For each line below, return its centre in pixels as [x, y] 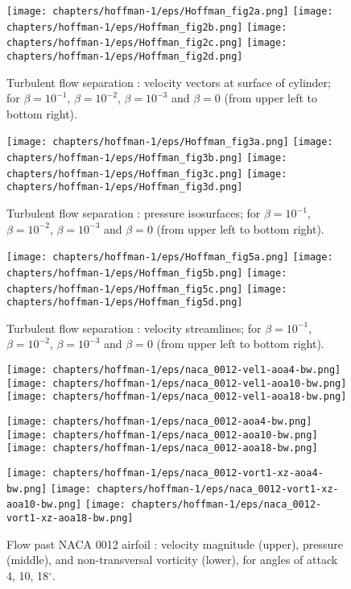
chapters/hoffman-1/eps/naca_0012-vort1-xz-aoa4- [188, 473]
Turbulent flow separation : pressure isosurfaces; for [134, 213]
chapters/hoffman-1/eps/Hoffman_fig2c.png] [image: [147, 43]
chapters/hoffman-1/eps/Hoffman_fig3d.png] [125, 187]
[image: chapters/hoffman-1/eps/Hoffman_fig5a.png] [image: [170, 257]
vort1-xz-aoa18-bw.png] [70, 518]
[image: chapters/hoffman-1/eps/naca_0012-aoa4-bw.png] [159, 421]
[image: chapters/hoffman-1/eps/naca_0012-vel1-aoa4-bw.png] [174, 370]
